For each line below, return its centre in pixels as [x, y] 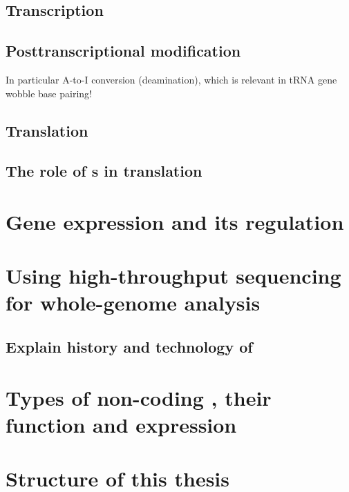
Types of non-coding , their [139, 397]
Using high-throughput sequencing [173, 276]
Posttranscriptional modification [123, 51]
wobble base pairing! [49, 93]
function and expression [121, 424]
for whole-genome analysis [133, 303]
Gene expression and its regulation [175, 221]
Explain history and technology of [129, 347]
